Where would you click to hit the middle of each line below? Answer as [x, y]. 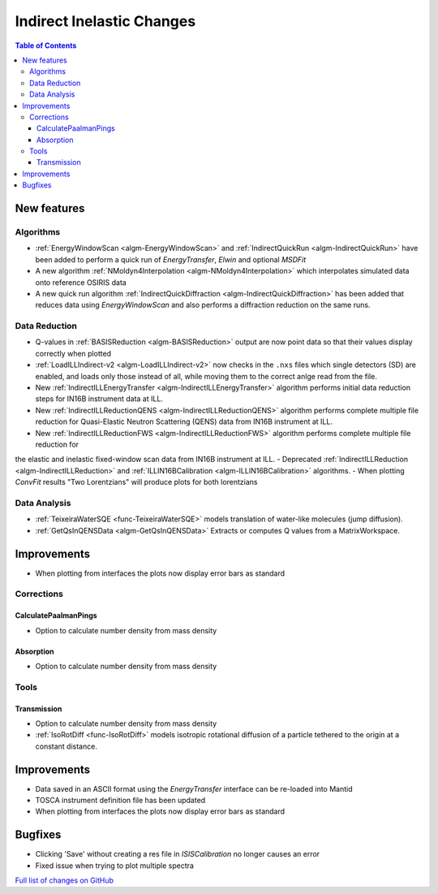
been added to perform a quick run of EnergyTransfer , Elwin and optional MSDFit [171, 259]
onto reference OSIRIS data [81, 282]
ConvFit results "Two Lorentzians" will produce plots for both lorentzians [137, 482]
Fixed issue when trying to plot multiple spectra [115, 866]
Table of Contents [46, 45]
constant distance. [66, 746]
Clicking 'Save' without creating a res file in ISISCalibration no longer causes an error [178, 854]
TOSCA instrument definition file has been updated [120, 800]
